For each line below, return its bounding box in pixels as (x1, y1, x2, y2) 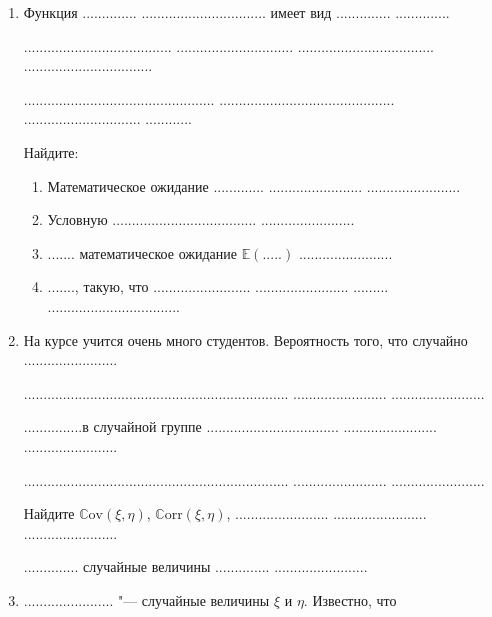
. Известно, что (303, 589, 397, 610)
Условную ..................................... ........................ (47, 209, 355, 230)
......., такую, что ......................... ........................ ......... (47, 276, 389, 297)
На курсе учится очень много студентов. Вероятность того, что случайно (23, 329, 468, 350)
